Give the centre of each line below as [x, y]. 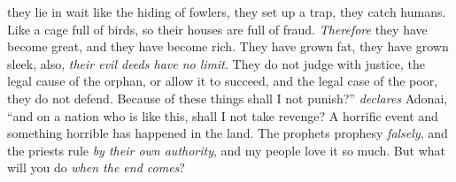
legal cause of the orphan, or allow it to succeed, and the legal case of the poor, [223, 81]
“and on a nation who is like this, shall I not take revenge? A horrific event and [223, 115]
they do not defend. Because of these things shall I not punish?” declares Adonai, [228, 98]
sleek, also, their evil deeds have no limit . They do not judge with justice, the [216, 63]
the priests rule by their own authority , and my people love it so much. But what [226, 150]
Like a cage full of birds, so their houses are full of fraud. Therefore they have [217, 29]
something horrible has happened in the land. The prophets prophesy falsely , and [228, 133]
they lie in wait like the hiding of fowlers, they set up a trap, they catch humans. [227, 11]
